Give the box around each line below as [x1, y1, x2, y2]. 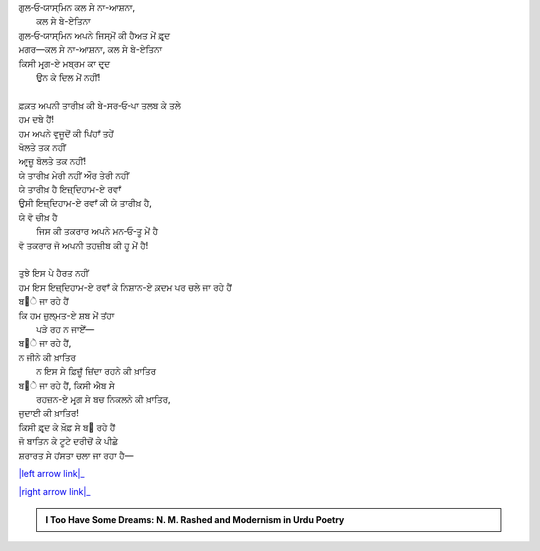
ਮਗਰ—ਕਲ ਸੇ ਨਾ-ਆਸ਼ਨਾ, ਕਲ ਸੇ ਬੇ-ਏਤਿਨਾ [18, 43, 163, 55]
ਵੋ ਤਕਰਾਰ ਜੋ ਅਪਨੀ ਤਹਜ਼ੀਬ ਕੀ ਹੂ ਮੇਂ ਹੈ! [18, 239, 149, 251]
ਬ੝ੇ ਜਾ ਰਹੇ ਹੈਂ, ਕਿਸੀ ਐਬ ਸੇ [18, 379, 115, 391]
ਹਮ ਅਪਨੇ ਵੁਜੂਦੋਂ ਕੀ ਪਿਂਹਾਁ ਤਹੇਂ [18, 127, 114, 139]
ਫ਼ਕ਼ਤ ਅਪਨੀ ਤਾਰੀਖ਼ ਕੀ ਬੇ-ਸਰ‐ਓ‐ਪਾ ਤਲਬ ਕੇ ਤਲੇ [18, 99, 182, 111]
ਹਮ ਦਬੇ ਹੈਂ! [18, 113, 55, 125]
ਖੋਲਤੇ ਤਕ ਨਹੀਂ [18, 141, 67, 153]
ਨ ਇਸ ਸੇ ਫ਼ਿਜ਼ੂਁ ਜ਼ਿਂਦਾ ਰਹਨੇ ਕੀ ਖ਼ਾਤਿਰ [36, 365, 157, 377]
